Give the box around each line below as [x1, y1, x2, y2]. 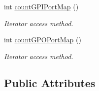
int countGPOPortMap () [4, 34, 81, 45]
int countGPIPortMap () [4, 1, 79, 11]
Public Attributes [4, 75, 96, 90]
